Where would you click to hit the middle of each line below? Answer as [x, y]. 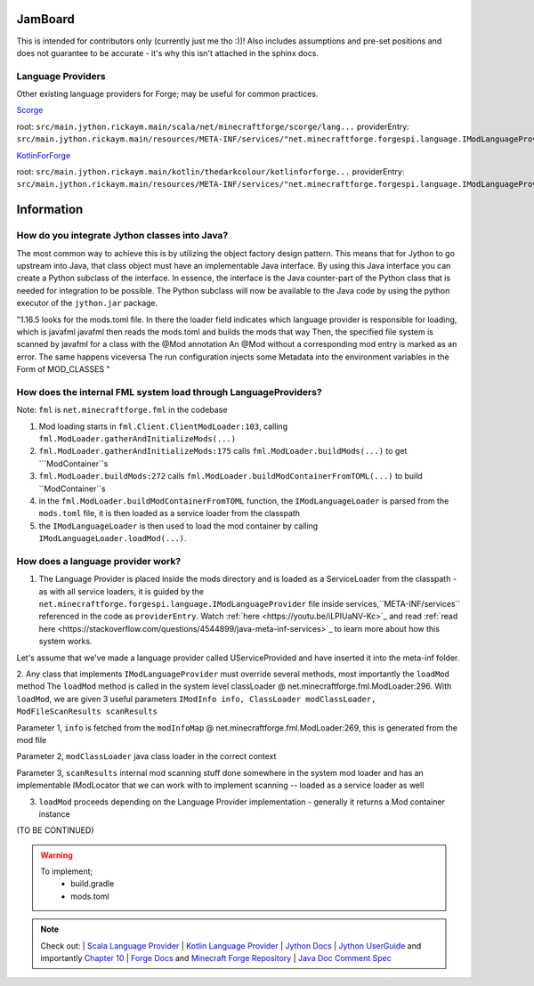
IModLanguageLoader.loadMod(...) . [113, 538]
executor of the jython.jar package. [87, 303]
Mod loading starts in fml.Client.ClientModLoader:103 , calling [163, 426]
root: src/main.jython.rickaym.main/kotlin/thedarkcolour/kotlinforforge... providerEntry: [210, 172]
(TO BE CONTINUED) [55, 830]
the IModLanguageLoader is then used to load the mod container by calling [178, 526]
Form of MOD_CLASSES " [63, 369]
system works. [65, 642]
